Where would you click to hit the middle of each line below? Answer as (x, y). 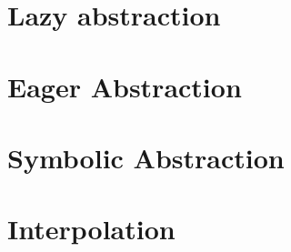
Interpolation (91, 229)
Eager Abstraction (125, 86)
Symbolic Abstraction (146, 157)
